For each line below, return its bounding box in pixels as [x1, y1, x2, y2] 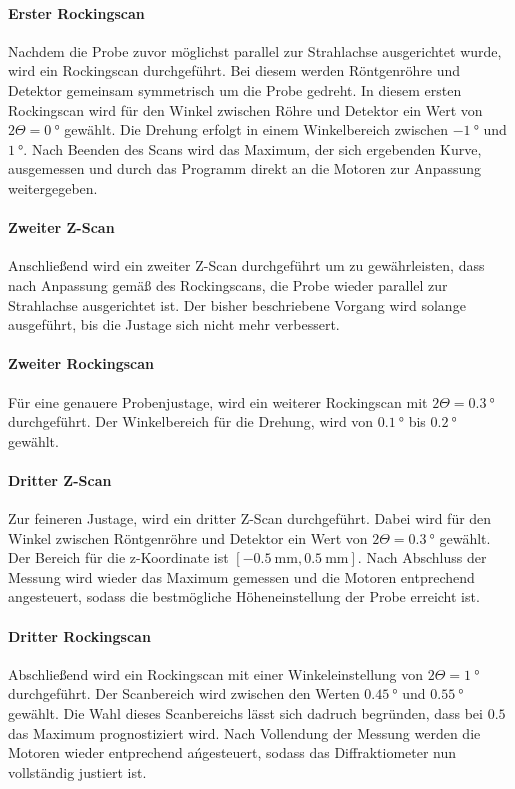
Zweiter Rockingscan [8, 353, 155, 374]
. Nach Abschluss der [357, 547, 487, 568]
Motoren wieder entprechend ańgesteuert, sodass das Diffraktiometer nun [8, 742, 457, 763]
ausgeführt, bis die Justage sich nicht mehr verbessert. [8, 314, 340, 335]
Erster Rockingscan [8, 2, 145, 23]
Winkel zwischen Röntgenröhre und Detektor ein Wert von [8, 527, 368, 548]
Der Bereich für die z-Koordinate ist [8, 547, 229, 568]
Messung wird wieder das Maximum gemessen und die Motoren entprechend [8, 566, 475, 587]
